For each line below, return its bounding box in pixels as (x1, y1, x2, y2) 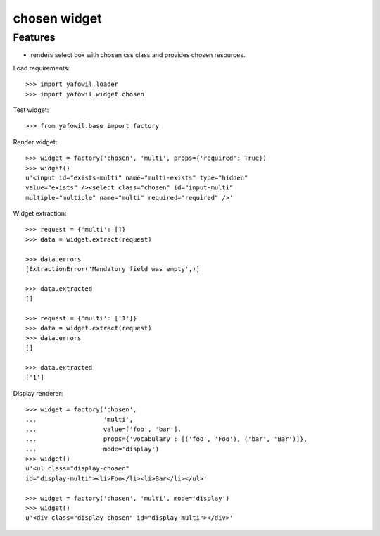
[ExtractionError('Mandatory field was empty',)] (25, 265, 201, 273)
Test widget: (13, 106, 49, 114)
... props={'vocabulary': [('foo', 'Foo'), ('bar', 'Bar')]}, (25, 435, 308, 443)
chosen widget (13, 11, 102, 26)
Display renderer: (13, 389, 63, 397)
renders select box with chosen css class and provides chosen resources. (30, 51, 246, 59)
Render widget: (13, 137, 58, 146)
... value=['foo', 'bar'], (25, 425, 182, 433)
